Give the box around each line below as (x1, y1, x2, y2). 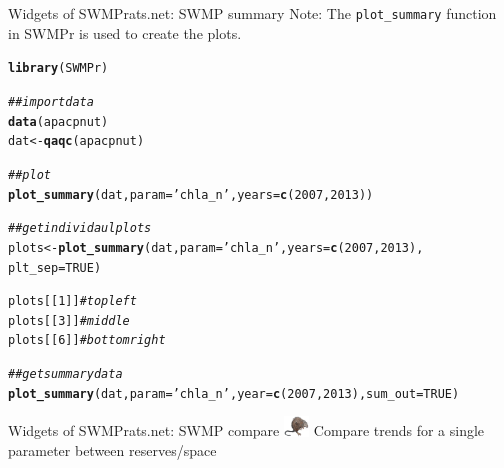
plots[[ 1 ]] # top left (8, 294, 137, 309)
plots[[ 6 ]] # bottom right (8, 333, 166, 348)
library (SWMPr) (8, 61, 109, 76)
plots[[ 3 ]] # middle (8, 313, 130, 328)
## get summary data (8, 367, 123, 382)
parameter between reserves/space (8, 440, 217, 461)
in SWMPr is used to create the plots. (8, 22, 242, 43)
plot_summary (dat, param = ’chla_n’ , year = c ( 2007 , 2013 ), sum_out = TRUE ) (8, 386, 460, 401)
